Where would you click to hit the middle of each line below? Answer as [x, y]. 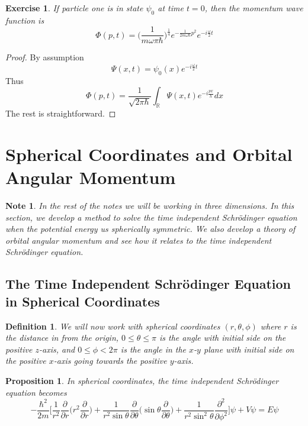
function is [25, 20]
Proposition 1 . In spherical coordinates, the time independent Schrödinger [142, 381]
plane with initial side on [249, 349]
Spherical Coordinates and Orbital [149, 154]
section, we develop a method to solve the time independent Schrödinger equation [151, 217]
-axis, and [57, 349]
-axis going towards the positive [110, 361]
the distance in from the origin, [62, 338]
